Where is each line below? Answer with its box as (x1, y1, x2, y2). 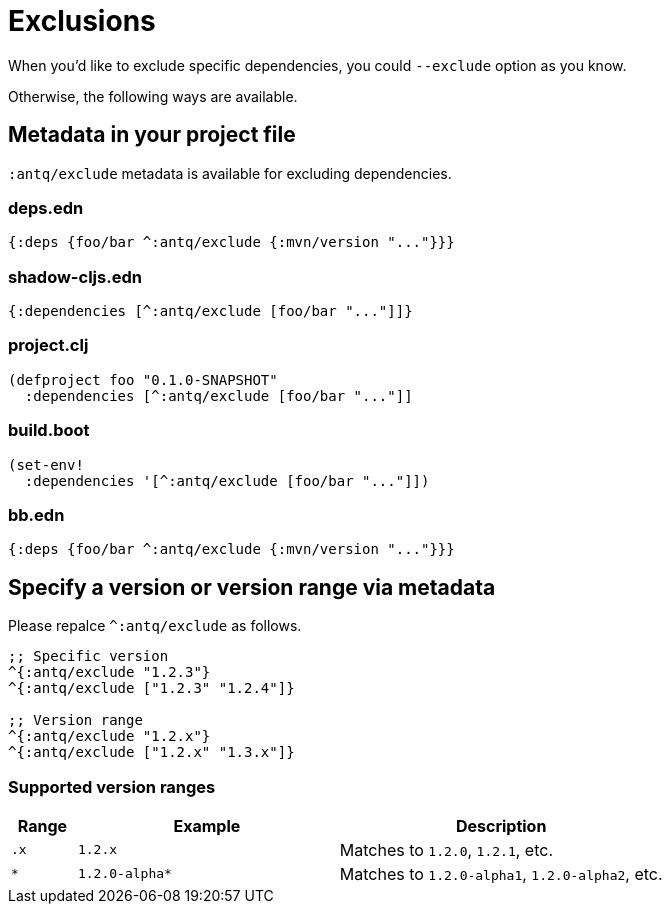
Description (455, 815, 547, 836)
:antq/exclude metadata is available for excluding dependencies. (8, 164, 452, 182)
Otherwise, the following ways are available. (8, 87, 298, 105)
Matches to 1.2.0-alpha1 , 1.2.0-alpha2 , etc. (339, 863, 663, 884)
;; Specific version (8, 648, 169, 665)
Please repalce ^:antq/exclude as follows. (8, 617, 302, 635)
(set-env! (8, 456, 84, 473)
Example (173, 815, 241, 836)
